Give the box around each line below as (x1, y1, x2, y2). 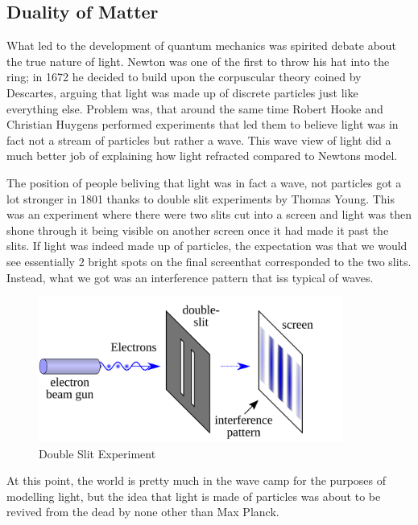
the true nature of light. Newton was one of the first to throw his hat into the (6, 52, 390, 69)
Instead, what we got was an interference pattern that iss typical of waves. (6, 269, 374, 285)
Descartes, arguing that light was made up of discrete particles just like (6, 84, 358, 100)
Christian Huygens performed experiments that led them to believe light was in (6, 116, 399, 133)
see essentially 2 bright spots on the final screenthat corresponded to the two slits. (6, 252, 412, 269)
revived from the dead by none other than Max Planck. (6, 503, 279, 520)
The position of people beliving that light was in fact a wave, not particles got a (6, 174, 402, 191)
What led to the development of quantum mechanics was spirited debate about (6, 37, 397, 54)
